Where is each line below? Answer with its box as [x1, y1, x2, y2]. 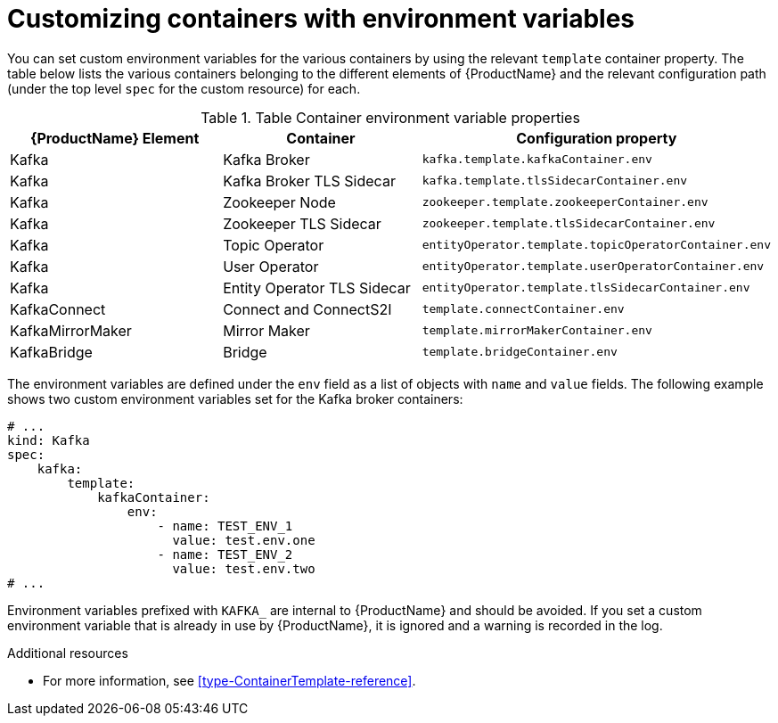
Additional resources [7, 645, 128, 661]
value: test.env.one [172, 532, 315, 547]
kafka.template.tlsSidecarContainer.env [422, 174, 688, 188]
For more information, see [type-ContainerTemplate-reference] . [43, 672, 416, 688]
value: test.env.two [172, 561, 315, 576]
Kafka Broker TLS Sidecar [223, 171, 396, 190]
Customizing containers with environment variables [7, 4, 635, 34]
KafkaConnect [10, 300, 106, 318]
